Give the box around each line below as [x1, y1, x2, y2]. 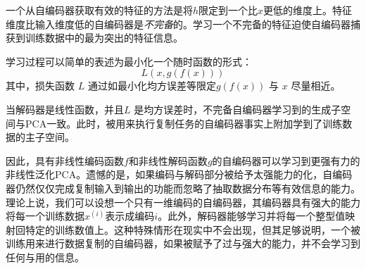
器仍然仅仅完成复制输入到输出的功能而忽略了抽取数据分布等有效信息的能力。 [6, 180, 360, 195]
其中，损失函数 [6, 78, 75, 93]
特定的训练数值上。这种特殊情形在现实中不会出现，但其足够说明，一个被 [25, 222, 360, 237]
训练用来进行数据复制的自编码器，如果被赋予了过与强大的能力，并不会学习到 [6, 236, 360, 251]
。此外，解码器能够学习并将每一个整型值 [158, 208, 346, 223]
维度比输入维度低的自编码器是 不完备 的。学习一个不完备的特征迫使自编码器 [6, 16, 351, 31]
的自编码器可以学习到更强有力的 [212, 153, 360, 168]
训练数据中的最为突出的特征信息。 [25, 30, 183, 45]
